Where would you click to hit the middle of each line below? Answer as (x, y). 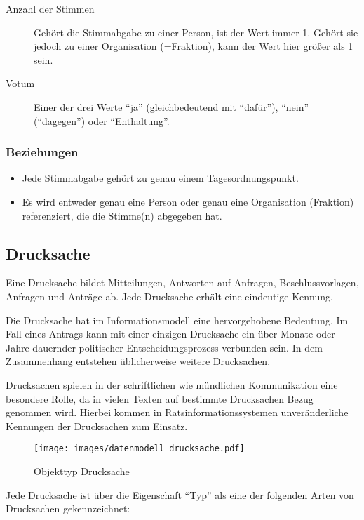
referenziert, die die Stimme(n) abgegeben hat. (122, 215)
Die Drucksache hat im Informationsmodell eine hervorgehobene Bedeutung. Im (177, 320)
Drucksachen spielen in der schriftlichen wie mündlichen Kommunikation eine (172, 384)
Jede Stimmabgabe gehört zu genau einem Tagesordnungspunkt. (160, 178)
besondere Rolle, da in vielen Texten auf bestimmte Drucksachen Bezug (160, 398)
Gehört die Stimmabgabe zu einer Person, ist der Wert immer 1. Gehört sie (196, 32)
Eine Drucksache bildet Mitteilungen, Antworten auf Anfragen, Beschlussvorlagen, (182, 282)
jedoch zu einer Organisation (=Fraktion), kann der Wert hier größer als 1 (194, 46)
